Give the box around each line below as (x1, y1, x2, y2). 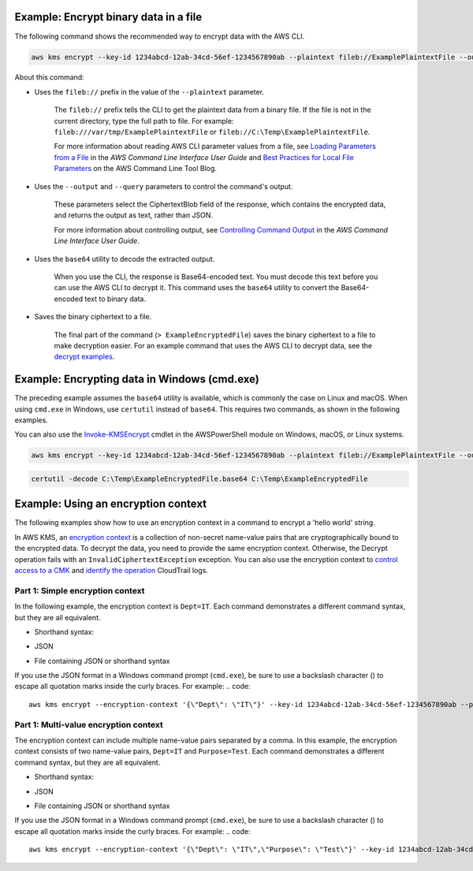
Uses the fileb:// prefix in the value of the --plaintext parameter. (34, 87, 264, 96)
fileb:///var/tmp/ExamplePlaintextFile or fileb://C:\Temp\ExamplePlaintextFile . (54, 127, 371, 137)
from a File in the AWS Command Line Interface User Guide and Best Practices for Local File (54, 152, 354, 162)
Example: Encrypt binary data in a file (14, 10, 203, 24)
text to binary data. (84, 294, 146, 303)
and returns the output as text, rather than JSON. (54, 210, 213, 220)
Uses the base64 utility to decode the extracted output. (34, 254, 215, 263)
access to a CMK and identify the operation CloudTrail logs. (14, 566, 209, 575)
